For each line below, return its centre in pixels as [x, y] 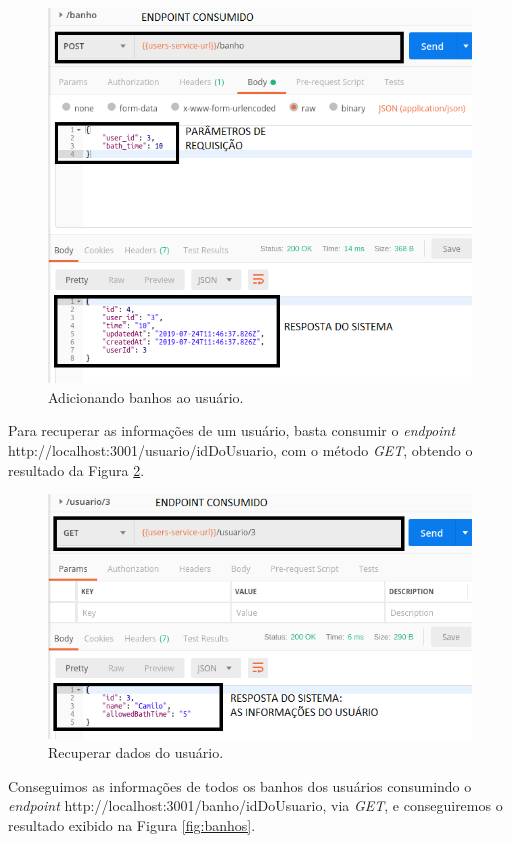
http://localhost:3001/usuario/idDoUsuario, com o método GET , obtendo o [240, 450]
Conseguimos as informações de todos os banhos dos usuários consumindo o [240, 785]
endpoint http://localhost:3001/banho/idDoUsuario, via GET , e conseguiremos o [255, 805]
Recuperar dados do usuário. [136, 752]
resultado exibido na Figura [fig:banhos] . [132, 825]
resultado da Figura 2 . [76, 469]
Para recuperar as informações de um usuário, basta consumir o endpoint [232, 430]
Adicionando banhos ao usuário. [146, 396]
